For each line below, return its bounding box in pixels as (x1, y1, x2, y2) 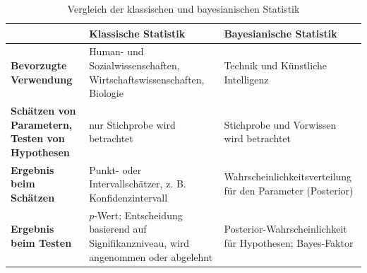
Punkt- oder (89, 162, 142, 177)
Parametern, (11, 117, 73, 132)
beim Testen (11, 235, 72, 250)
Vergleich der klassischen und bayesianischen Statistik (67, 1, 300, 16)
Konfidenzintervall (89, 190, 168, 204)
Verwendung (11, 71, 73, 86)
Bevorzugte (11, 58, 67, 73)
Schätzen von (11, 103, 76, 118)
